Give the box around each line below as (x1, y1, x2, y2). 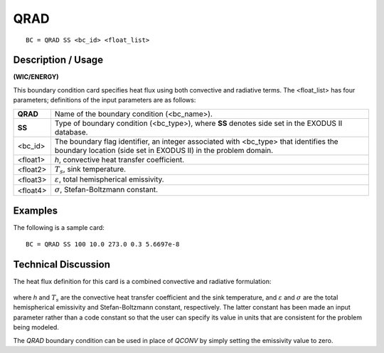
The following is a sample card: (13, 223, 105, 232)
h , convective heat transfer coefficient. (54, 154, 185, 164)
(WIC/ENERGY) (13, 73, 60, 81)
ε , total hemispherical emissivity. (54, 174, 164, 184)
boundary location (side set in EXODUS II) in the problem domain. (54, 145, 274, 155)
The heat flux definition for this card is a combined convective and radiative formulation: (13, 277, 272, 285)
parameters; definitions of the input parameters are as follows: (13, 96, 196, 105)
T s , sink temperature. (54, 164, 127, 175)
